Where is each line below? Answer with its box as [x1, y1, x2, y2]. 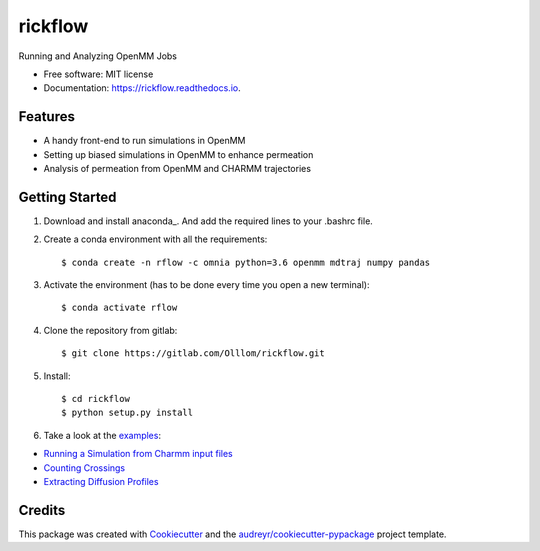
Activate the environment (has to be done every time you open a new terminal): [43, 279, 370, 291]
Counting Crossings [43, 461, 126, 474]
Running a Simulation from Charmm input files [43, 448, 234, 460]
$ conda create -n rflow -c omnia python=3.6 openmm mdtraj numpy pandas [61, 256, 431, 268]
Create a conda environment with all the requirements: [43, 233, 268, 245]
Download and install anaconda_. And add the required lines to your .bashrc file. [43, 215, 374, 227]
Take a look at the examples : [43, 429, 162, 441]
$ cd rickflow [61, 393, 130, 405]
